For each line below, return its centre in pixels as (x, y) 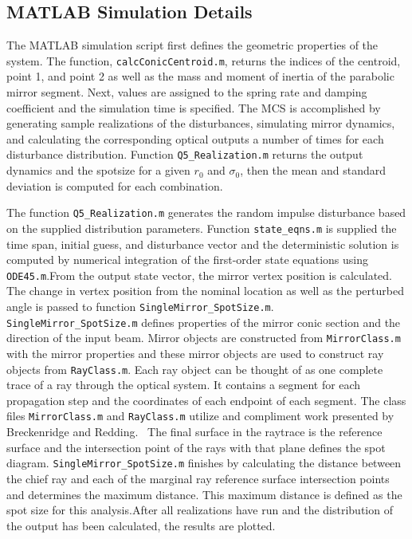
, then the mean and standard (313, 170)
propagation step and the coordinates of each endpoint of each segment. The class (206, 400)
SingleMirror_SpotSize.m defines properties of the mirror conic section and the (204, 322)
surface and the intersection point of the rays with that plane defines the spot (196, 447)
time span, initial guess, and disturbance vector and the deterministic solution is (203, 244)
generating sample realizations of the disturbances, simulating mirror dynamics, (201, 123)
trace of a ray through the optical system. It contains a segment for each (184, 385)
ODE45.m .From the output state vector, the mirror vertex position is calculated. (200, 275)
